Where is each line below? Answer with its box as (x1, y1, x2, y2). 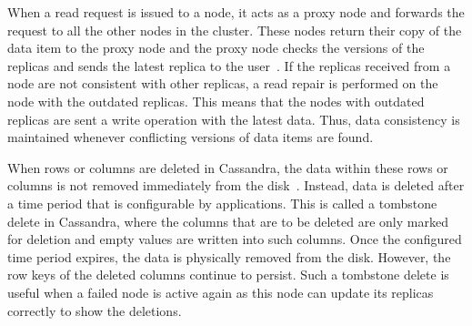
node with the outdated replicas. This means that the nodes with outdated (7, 91, 425, 110)
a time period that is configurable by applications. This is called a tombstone (7, 193, 437, 212)
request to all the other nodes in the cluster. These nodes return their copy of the (7, 20, 462, 39)
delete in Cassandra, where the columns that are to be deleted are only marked (7, 211, 448, 230)
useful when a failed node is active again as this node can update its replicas (7, 282, 434, 301)
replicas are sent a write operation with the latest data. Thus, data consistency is (7, 109, 460, 128)
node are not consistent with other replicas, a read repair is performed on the (7, 74, 438, 93)
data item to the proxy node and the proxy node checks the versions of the (7, 38, 425, 57)
